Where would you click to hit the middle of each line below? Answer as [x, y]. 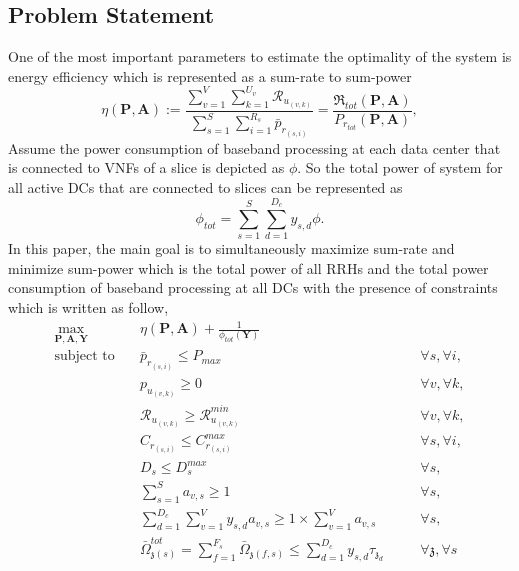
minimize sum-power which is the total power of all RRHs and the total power [248, 267]
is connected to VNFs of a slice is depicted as [146, 167]
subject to [84, 356]
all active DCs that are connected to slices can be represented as [205, 187]
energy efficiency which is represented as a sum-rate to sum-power [210, 75]
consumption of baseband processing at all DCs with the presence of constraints [253, 287]
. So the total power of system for [400, 167]
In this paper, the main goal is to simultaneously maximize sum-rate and [231, 248]
